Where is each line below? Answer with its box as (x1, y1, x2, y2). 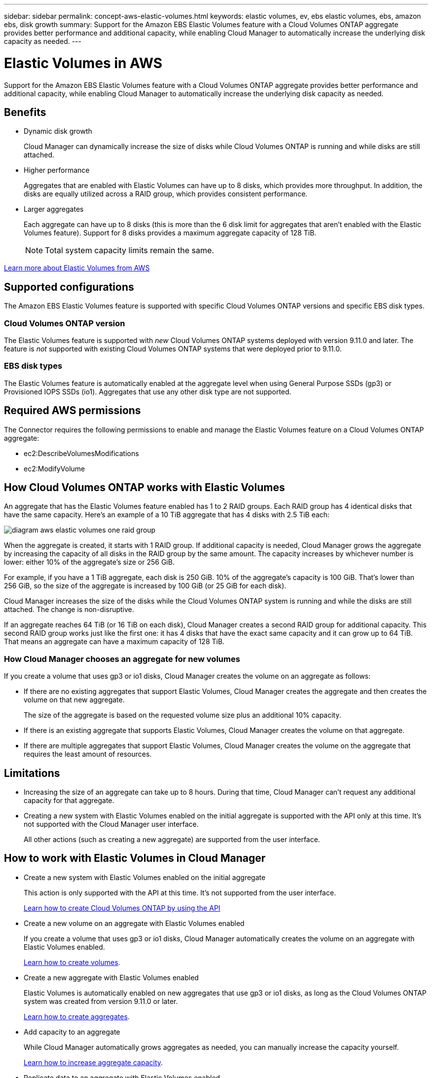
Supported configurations (4, 280, 134, 293)
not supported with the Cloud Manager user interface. (24, 819, 199, 828)
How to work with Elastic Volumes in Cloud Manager (4, 852, 266, 865)
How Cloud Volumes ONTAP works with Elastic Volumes (4, 481, 285, 494)
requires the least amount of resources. (24, 750, 152, 759)
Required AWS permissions (4, 404, 141, 417)
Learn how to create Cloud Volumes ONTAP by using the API (24, 903, 220, 912)
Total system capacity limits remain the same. (45, 245, 214, 256)
